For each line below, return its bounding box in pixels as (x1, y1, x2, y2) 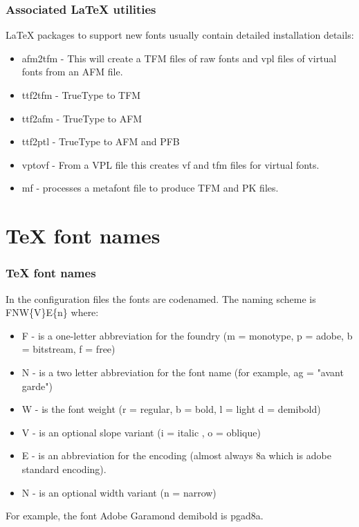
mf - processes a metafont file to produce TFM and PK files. (21, 181, 279, 195)
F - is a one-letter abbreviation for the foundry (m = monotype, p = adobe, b (21, 328, 353, 342)
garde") (21, 378, 53, 393)
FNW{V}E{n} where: (6, 305, 99, 320)
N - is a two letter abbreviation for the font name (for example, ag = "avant (21, 364, 344, 379)
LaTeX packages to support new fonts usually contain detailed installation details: (6, 28, 354, 42)
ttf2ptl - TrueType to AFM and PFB (21, 134, 180, 149)
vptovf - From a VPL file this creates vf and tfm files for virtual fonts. (21, 157, 320, 172)
